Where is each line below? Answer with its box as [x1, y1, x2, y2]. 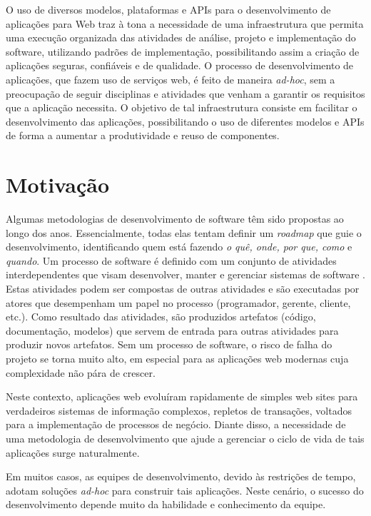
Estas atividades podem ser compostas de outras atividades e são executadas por [6, 281, 360, 296]
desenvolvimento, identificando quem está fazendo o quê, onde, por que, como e [6, 239, 352, 254]
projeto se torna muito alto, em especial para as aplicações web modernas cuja [6, 351, 349, 365]
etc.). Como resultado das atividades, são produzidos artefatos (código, [6, 309, 316, 324]
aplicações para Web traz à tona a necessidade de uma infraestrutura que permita [6, 16, 364, 31]
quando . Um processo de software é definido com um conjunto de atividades [6, 253, 337, 268]
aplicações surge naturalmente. [6, 445, 140, 460]
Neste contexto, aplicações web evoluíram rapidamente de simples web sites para [6, 389, 358, 404]
